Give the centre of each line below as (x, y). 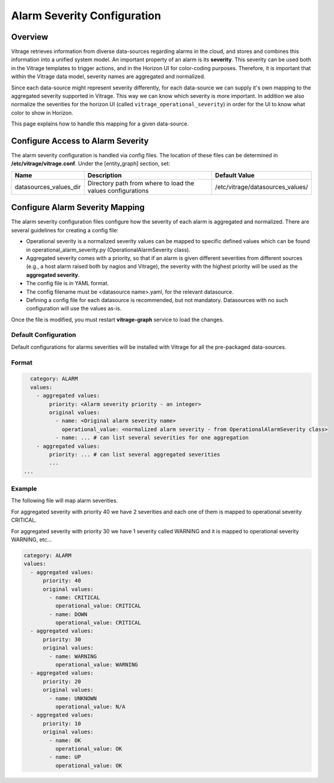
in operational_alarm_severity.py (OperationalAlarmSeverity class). (108, 250)
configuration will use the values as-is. (74, 309)
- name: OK (65, 740)
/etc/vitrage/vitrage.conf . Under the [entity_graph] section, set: (91, 164)
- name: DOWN (68, 614)
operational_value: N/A (90, 706)
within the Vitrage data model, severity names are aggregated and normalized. (108, 77)
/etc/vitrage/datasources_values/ (262, 187)
